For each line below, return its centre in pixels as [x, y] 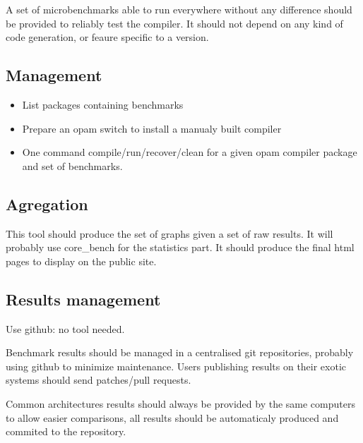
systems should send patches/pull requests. [99, 380]
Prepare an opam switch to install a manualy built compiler [152, 128]
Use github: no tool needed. [65, 328]
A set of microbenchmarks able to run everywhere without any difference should [179, 9]
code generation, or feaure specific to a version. [107, 37]
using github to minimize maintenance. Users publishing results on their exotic [176, 366]
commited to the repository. [66, 431]
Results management [83, 299]
